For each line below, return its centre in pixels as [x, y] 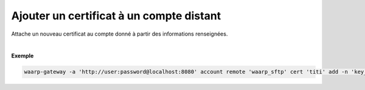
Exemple [23, 56]
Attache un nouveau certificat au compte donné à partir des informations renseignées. [120, 34]
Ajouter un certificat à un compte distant [116, 16]
